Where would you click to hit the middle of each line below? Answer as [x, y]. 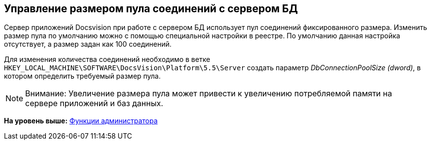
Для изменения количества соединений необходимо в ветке [107, 59]
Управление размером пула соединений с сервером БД [151, 9]
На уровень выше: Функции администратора [81, 121]
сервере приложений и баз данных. [94, 103]
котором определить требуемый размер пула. [82, 76]
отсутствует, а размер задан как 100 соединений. [88, 44]
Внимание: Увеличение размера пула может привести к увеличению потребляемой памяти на [209, 94]
